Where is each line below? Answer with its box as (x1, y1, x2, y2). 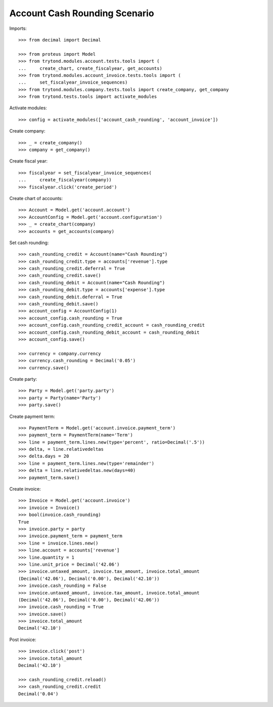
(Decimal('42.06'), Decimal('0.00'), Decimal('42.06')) (18, 597, 160, 603)
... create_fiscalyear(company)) (18, 177, 112, 183)
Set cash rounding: (9, 240, 49, 246)
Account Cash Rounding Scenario (9, 8, 154, 19)
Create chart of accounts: (9, 195, 63, 201)
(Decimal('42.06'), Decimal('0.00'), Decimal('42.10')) (18, 575, 160, 581)
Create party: (9, 376, 37, 382)
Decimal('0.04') (18, 691, 59, 696)
